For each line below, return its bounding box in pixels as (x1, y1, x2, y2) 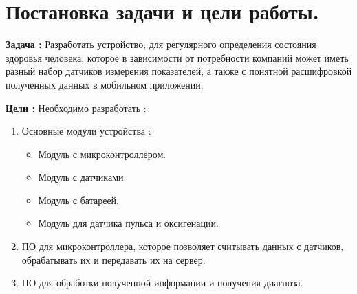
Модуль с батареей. (38, 192, 119, 207)
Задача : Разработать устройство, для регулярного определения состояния (6, 37, 316, 52)
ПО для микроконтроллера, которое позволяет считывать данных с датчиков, (21, 239, 344, 253)
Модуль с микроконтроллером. (38, 146, 166, 161)
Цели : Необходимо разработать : (6, 100, 147, 115)
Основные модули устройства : (21, 124, 151, 138)
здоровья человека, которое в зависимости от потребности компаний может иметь (6, 50, 349, 65)
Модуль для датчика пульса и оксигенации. (38, 216, 219, 230)
